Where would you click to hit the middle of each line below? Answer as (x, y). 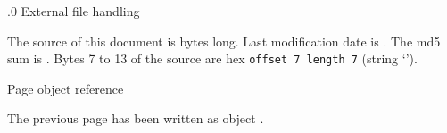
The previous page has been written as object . (136, 118)
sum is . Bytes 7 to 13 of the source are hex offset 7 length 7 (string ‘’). (212, 58)
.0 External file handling (74, 11)
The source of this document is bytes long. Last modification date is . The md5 (224, 41)
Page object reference (66, 88)
